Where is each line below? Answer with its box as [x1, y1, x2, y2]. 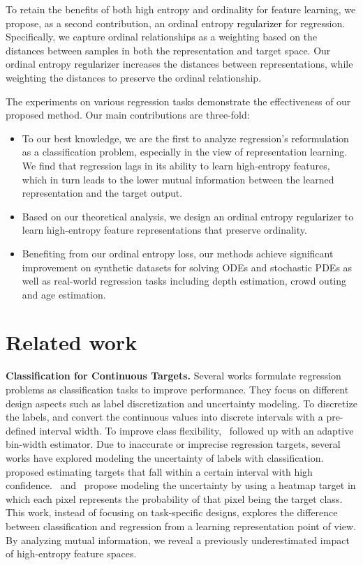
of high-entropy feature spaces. [6, 546, 137, 561]
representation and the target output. [22, 186, 183, 200]
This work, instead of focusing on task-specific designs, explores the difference [6, 505, 338, 520]
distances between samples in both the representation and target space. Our [6, 43, 331, 57]
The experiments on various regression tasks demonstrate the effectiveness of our [6, 93, 351, 108]
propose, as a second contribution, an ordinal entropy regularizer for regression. [6, 15, 346, 30]
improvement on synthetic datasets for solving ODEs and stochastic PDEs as [22, 259, 353, 274]
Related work [6, 328, 138, 356]
